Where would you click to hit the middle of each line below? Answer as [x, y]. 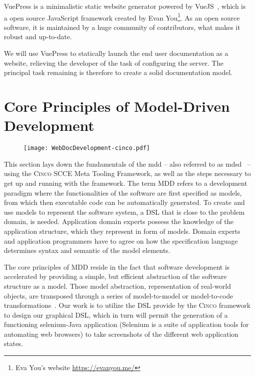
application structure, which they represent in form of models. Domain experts [122, 231]
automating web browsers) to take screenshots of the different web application [121, 334]
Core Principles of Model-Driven [117, 106]
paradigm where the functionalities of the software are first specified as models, [123, 192]
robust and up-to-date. [38, 37]
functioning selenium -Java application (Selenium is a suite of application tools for [127, 324]
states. [14, 343]
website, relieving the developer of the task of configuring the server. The [114, 63]
